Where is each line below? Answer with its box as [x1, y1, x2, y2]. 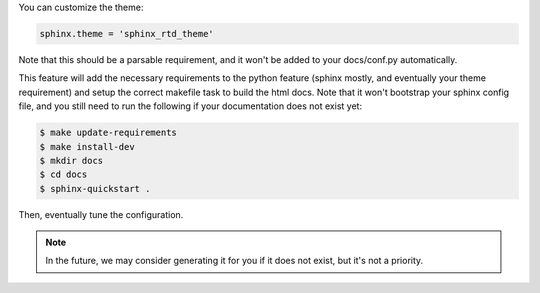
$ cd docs [39, 169, 88, 180]
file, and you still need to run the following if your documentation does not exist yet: [18, 100, 363, 112]
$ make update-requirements [39, 127, 177, 139]
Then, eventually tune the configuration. [18, 208, 184, 220]
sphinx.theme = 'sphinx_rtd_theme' [39, 28, 214, 39]
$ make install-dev [39, 141, 135, 152]
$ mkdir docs [39, 155, 104, 166]
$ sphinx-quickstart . [39, 183, 151, 194]
